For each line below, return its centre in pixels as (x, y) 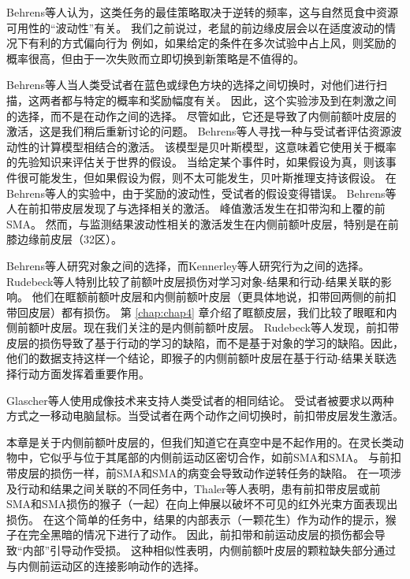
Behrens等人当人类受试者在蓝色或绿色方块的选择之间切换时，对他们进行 (191, 85)
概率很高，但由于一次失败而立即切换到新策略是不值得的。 (155, 58)
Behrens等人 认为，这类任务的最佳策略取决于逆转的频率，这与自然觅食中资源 (202, 12)
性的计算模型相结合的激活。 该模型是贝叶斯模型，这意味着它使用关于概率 (207, 146)
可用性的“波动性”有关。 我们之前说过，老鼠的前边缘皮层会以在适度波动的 (196, 27)
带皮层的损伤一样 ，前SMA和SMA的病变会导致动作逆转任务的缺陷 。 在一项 (198, 473)
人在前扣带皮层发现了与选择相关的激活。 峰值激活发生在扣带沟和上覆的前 (196, 208)
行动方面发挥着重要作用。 (83, 374)
